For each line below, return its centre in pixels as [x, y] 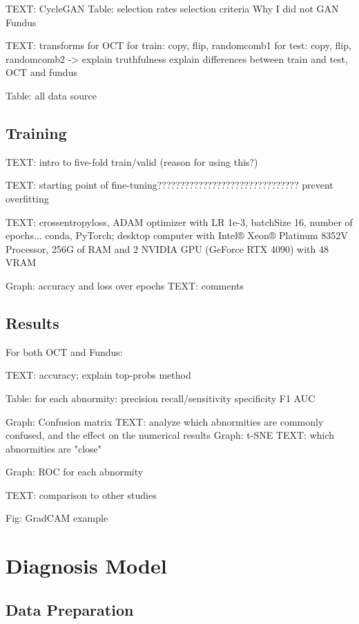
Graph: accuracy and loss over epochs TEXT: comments [125, 285]
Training [36, 132]
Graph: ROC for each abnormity [75, 472]
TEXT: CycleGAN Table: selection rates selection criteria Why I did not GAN [172, 8]
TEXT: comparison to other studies [81, 494]
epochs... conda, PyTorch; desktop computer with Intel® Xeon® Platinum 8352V [177, 235]
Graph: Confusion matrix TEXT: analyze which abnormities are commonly [165, 421]
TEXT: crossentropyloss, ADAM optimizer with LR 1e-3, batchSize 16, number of [179, 221]
